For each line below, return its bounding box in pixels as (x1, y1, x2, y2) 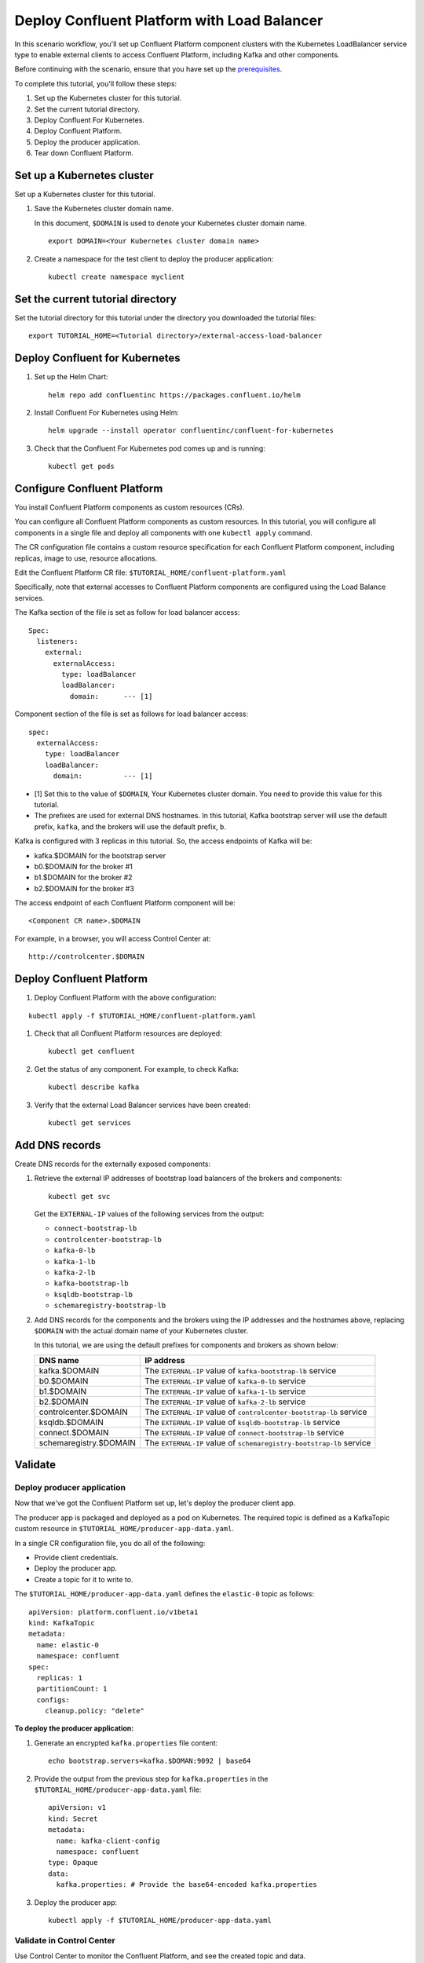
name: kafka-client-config (56, 1836, 160, 1845)
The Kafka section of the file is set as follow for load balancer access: (14, 608, 240, 617)
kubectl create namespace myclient (48, 272, 185, 281)
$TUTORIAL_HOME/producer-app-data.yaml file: (34, 1785, 202, 1794)
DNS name (38, 1354, 80, 1365)
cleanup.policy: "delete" (44, 1706, 145, 1716)
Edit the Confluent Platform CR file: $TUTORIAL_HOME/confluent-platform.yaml (14, 568, 287, 577)
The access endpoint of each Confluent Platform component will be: (14, 898, 236, 908)
